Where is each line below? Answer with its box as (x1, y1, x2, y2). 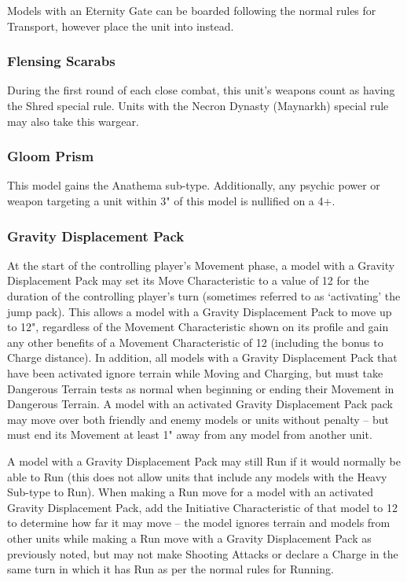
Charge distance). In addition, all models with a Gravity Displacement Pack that (7, 349, 398, 366)
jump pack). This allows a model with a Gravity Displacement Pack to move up (7, 303, 392, 319)
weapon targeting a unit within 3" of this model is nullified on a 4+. (7, 193, 335, 208)
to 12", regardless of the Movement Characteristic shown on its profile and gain (7, 319, 389, 335)
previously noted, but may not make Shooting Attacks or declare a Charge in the (7, 545, 398, 562)
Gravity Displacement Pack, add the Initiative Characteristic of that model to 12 (7, 499, 398, 515)
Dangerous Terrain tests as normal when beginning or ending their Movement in (7, 380, 394, 396)
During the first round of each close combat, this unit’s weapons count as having (7, 82, 395, 98)
